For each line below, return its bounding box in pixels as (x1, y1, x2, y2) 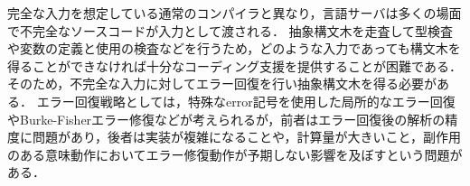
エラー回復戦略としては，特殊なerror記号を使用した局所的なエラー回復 (36, 91, 456, 110)
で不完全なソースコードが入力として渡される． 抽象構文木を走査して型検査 (7, 21, 454, 40)
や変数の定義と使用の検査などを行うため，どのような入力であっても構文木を (7, 39, 461, 58)
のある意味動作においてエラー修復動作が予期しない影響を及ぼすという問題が (7, 144, 463, 163)
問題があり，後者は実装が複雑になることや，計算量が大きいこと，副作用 (32, 127, 461, 146)
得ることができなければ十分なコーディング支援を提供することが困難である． (7, 56, 462, 75)
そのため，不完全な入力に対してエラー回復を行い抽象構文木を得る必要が (7, 74, 437, 93)
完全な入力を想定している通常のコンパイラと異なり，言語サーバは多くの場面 (7, 4, 462, 22)
